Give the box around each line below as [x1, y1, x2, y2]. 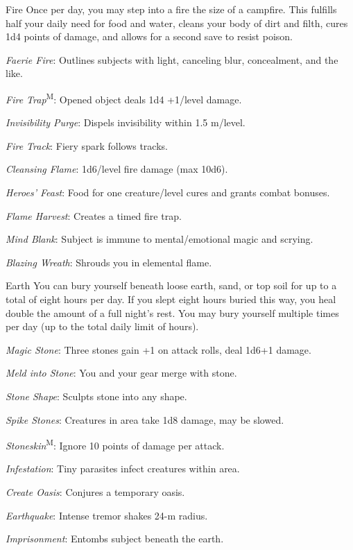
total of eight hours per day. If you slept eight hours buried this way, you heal [6, 291, 336, 306]
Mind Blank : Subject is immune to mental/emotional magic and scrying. [6, 232, 313, 246]
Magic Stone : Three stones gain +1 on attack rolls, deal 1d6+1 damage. [6, 342, 311, 356]
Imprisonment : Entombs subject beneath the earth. [6, 531, 224, 546]
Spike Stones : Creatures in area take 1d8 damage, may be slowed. [6, 412, 284, 427]
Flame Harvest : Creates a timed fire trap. [6, 208, 182, 223]
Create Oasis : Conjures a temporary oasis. [6, 484, 185, 499]
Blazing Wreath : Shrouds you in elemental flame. [6, 255, 212, 269]
